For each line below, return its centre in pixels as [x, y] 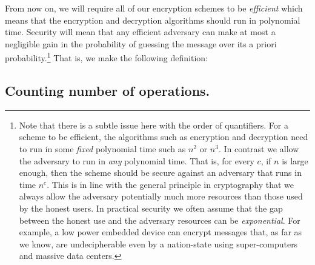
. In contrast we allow [259, 149]
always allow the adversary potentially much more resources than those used [161, 196]
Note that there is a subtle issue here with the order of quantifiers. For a [154, 125]
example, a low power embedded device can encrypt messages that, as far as [161, 232]
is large [295, 160]
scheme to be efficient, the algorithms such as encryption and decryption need [164, 137]
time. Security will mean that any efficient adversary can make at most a [140, 32]
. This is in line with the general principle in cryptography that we [171, 184]
